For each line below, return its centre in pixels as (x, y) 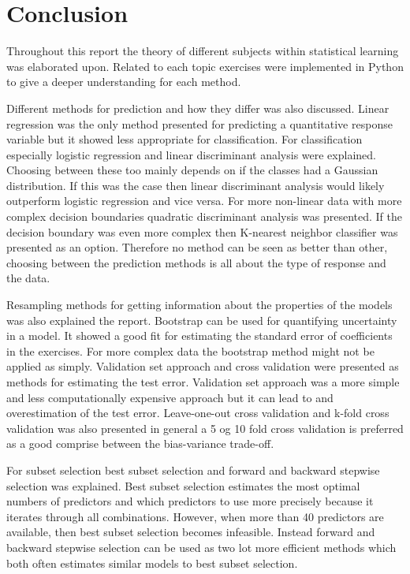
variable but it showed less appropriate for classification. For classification (184, 139)
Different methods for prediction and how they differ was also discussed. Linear (198, 108)
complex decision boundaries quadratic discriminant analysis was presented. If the (204, 216)
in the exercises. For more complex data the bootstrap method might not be (190, 350)
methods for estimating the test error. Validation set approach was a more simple (203, 382)
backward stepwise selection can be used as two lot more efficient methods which (201, 547)
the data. (28, 278)
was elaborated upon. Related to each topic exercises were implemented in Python (205, 66)
